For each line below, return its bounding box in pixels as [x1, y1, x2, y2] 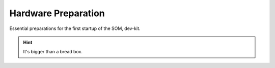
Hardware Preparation [9, 8, 105, 19]
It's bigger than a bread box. [23, 49, 82, 55]
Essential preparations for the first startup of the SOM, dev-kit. [9, 25, 141, 31]
